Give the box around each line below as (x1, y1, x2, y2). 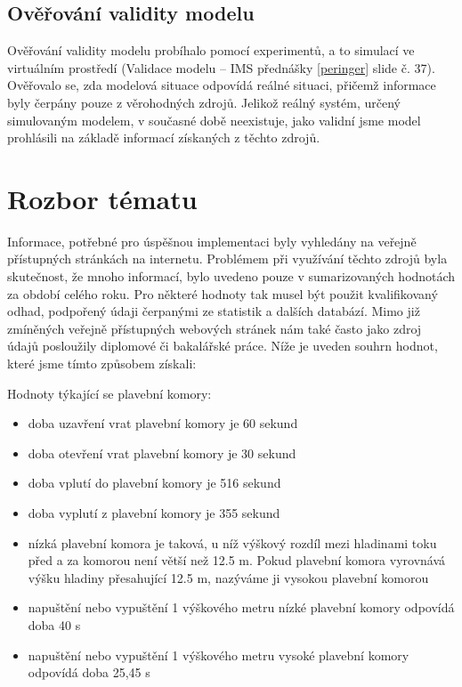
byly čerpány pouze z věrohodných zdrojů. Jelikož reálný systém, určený (7, 93, 401, 111)
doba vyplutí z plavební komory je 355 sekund (28, 504, 280, 522)
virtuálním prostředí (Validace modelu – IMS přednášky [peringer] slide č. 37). (7, 58, 435, 77)
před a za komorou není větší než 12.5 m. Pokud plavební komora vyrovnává (28, 551, 446, 570)
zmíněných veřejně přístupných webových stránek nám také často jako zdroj (7, 319, 422, 337)
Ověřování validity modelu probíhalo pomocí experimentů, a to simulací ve (7, 41, 415, 60)
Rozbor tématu (7, 180, 198, 216)
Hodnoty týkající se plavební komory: (7, 384, 212, 402)
